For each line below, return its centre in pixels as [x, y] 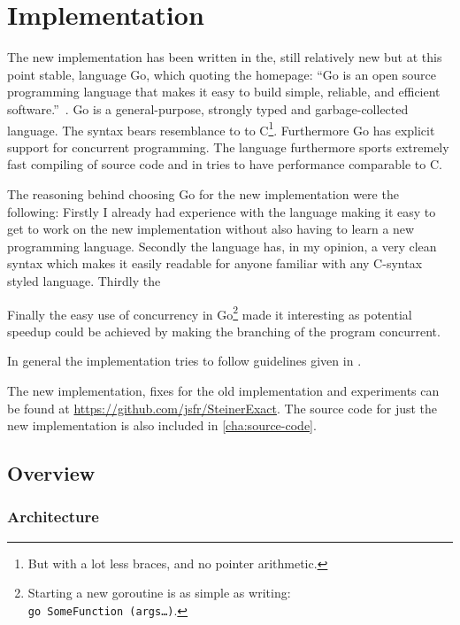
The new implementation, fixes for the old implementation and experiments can [223, 390]
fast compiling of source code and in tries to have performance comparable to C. [225, 164]
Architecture [53, 517]
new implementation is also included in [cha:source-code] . [162, 425]
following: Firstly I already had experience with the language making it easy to [222, 211]
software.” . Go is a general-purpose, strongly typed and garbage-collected [208, 108]
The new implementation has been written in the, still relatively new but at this [225, 57]
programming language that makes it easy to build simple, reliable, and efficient [224, 92]
